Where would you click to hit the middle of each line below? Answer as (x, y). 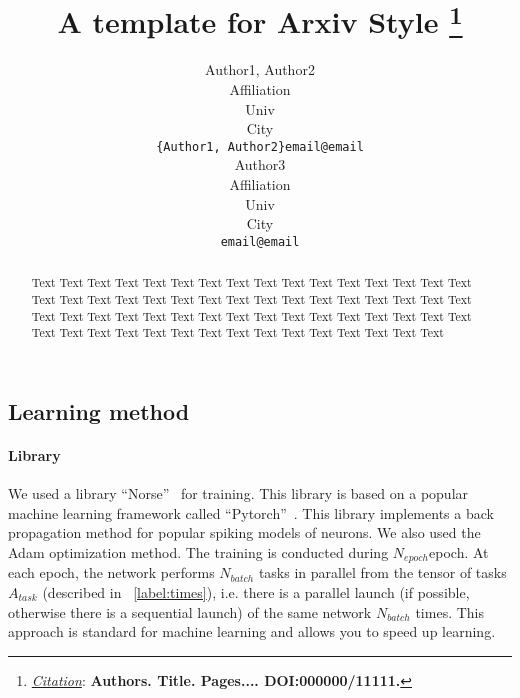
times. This (450, 611)
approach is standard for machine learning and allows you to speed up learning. (252, 631)
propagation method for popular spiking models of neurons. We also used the (244, 532)
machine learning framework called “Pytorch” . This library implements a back (251, 512)
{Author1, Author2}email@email (260, 146)
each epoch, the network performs (111, 572)
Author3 (260, 164)
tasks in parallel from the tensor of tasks (382, 572)
